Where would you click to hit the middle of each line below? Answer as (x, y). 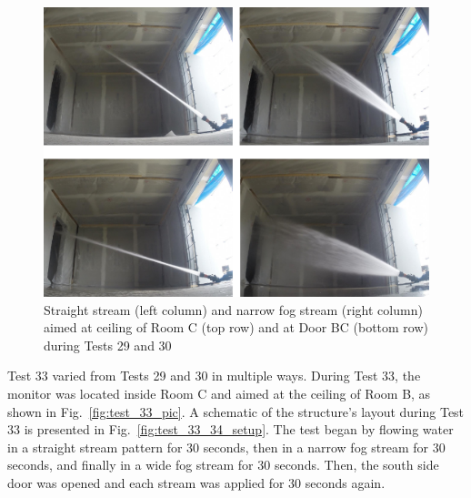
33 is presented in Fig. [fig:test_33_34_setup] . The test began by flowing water (230, 429)
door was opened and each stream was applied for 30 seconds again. (196, 482)
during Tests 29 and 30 (108, 345)
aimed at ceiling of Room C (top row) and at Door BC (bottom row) (236, 327)
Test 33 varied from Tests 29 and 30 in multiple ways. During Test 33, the (214, 376)
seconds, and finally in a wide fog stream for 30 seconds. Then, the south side (223, 465)
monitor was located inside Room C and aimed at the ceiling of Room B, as (219, 393)
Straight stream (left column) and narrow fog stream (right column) (233, 309)
